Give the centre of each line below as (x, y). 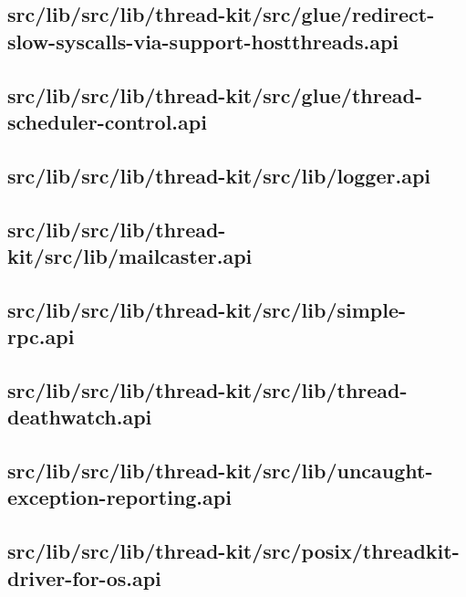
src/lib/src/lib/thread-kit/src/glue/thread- (215, 94)
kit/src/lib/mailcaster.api (130, 255)
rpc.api (41, 336)
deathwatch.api (80, 417)
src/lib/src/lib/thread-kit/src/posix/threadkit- (233, 551)
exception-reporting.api (119, 497)
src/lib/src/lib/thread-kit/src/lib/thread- (207, 389)
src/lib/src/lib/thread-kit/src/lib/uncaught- (220, 471)
